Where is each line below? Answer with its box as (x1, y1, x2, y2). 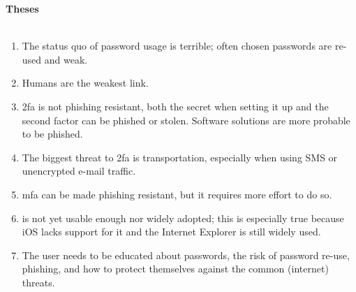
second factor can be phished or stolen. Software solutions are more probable (22, 112, 350, 127)
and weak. (44, 52, 88, 66)
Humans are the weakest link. (22, 75, 149, 90)
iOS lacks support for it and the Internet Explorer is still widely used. (22, 224, 321, 239)
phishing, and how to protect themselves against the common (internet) (22, 261, 329, 276)
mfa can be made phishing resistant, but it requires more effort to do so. (22, 187, 332, 201)
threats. (22, 275, 55, 289)
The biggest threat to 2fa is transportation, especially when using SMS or (22, 149, 338, 164)
